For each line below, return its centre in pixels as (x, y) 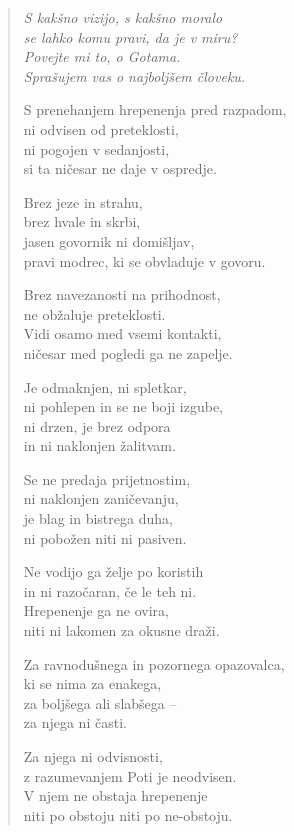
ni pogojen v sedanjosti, (96, 148)
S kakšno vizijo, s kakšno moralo (123, 17)
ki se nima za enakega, (92, 683)
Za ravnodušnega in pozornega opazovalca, (154, 663)
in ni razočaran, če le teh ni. (110, 590)
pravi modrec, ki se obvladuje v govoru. (144, 260)
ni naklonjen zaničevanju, (101, 498)
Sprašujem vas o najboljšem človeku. (134, 75)
